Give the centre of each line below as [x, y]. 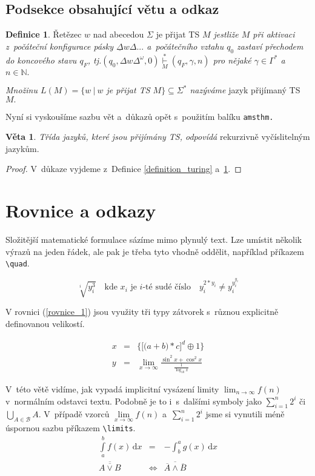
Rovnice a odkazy [81, 210]
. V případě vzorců [74, 414]
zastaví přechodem [270, 46]
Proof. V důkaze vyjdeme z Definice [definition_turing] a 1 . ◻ [124, 169]
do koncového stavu [41, 60]
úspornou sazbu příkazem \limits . [71, 428]
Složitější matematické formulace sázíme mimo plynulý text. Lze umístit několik [154, 240]
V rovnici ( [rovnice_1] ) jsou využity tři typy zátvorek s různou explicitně [142, 312]
